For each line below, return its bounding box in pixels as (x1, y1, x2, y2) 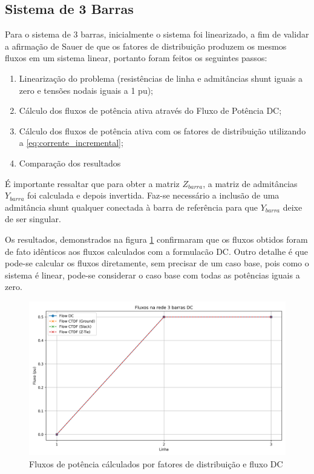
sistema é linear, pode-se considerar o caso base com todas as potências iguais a (5, 268, 300, 281)
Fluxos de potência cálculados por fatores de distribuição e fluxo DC (29, 457, 283, 470)
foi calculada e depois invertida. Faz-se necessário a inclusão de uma (27, 189, 280, 202)
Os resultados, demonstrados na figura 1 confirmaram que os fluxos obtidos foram (5, 232, 308, 245)
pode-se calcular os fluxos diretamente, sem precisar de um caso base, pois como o (5, 257, 309, 269)
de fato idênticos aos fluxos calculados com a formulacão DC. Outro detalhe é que (5, 245, 309, 257)
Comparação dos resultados (19, 156, 121, 169)
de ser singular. (5, 212, 61, 225)
